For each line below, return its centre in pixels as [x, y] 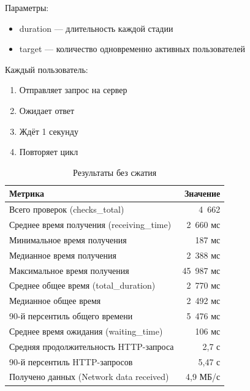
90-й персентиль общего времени [71, 316]
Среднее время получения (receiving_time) [90, 225]
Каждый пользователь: [47, 69]
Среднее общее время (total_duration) [82, 285]
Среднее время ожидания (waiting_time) [86, 331]
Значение [202, 193]
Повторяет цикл [49, 152]
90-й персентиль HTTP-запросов [71, 361]
